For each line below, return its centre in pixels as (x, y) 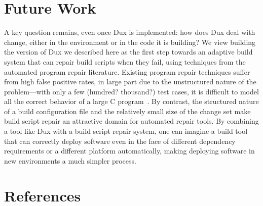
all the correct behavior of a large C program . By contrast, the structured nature (131, 101)
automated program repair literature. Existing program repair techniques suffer (127, 71)
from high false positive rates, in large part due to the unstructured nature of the (130, 82)
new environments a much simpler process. (70, 160)
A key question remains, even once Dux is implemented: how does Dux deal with (130, 32)
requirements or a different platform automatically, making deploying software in (129, 151)
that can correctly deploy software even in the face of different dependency (120, 141)
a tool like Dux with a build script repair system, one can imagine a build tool (126, 131)
